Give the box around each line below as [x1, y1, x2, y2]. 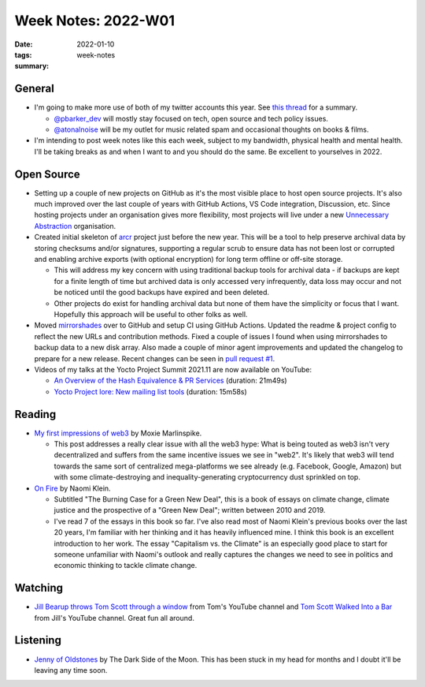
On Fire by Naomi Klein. [34, 484, 111, 493]
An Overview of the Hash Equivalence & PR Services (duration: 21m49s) [54, 375, 287, 386]
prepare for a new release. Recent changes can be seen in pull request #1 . [34, 353, 275, 363]
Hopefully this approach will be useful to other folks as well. [54, 310, 248, 319]
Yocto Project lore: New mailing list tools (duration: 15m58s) [54, 386, 247, 396]
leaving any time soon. [34, 665, 108, 674]
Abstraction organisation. [34, 221, 116, 230]
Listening [14, 633, 62, 647]
